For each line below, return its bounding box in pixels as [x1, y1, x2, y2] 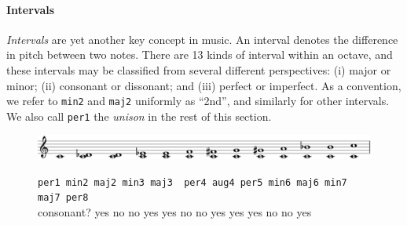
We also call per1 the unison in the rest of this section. [6, 107, 272, 124]
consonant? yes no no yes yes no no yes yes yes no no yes [38, 204, 312, 220]
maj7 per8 [38, 192, 89, 204]
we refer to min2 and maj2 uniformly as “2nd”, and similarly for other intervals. [6, 93, 390, 109]
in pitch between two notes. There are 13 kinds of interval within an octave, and [6, 46, 393, 63]
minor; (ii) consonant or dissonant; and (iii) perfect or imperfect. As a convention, [6, 77, 401, 93]
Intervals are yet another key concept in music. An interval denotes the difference [6, 31, 398, 47]
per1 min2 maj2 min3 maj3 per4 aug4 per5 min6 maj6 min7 [38, 176, 347, 188]
